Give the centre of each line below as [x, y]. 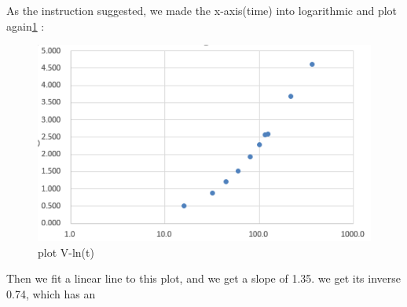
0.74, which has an [51, 294]
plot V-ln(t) [66, 252]
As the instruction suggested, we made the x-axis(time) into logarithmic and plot [202, 10]
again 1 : [26, 26]
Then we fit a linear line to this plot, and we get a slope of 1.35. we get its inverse [203, 278]
